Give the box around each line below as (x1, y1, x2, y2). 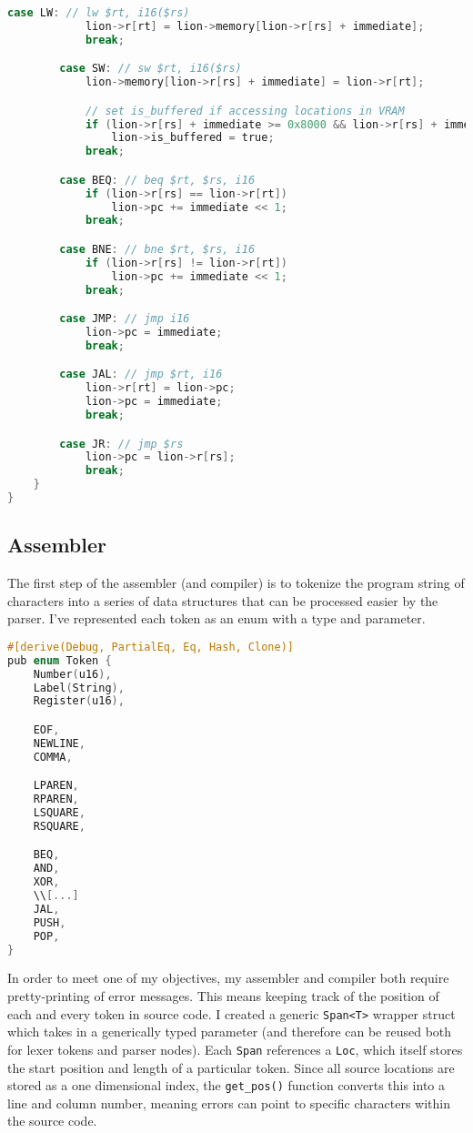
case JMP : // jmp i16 (59, 312, 190, 326)
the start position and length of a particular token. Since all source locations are (7, 1057, 455, 1077)
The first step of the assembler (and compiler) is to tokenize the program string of (7, 573, 465, 592)
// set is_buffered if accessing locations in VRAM (85, 104, 405, 117)
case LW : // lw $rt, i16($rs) (7, 6, 190, 19)
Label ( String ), (33, 681, 125, 694)
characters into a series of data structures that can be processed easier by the (7, 591, 438, 610)
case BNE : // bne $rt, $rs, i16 (59, 243, 256, 256)
